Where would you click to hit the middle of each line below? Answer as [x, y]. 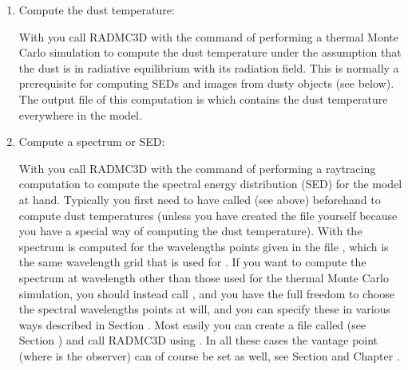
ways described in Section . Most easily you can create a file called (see [192, 324]
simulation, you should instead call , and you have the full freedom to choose [206, 293]
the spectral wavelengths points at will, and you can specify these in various [205, 309]
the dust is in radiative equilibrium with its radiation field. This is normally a [209, 67]
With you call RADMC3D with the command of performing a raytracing [197, 168]
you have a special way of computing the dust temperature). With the [190, 231]
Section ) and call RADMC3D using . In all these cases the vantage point [198, 340]
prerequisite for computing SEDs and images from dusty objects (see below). [206, 83]
